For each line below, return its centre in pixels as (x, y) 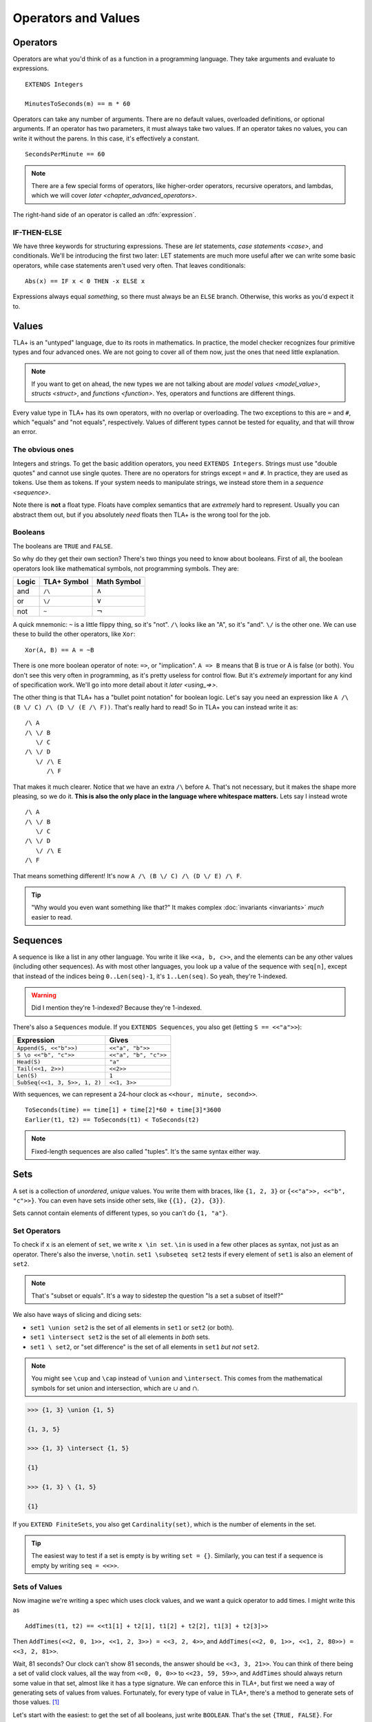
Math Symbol (119, 581)
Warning (44, 995)
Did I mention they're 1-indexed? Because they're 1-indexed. (117, 1008)
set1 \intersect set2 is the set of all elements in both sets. (120, 1337)
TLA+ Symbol (66, 581)
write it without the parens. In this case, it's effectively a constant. (106, 138)
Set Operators (37, 1231)
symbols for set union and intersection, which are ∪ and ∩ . (115, 1388)
